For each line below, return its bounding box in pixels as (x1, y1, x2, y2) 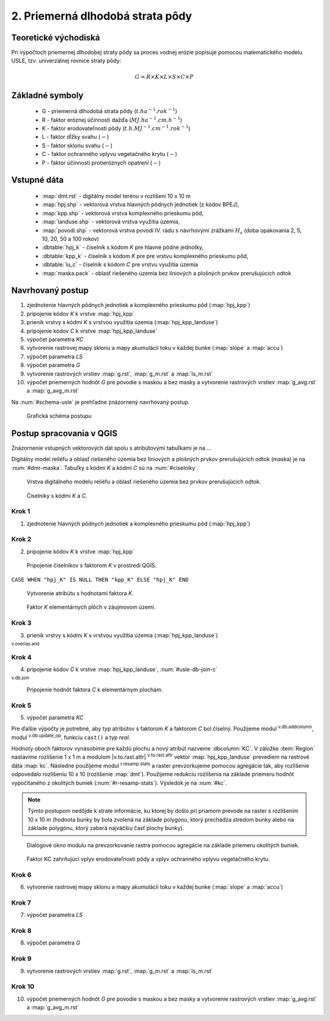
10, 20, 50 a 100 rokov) (42, 235, 100, 242)
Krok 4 (11, 653, 32, 661)
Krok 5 (11, 701, 32, 710)
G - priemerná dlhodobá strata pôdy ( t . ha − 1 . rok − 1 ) (42, 107, 177, 115)
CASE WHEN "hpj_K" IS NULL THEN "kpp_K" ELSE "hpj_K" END (11, 576, 189, 583)
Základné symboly (11, 90, 84, 100)
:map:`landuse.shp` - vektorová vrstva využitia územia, (42, 218, 180, 226)
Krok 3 (11, 618, 32, 627)
